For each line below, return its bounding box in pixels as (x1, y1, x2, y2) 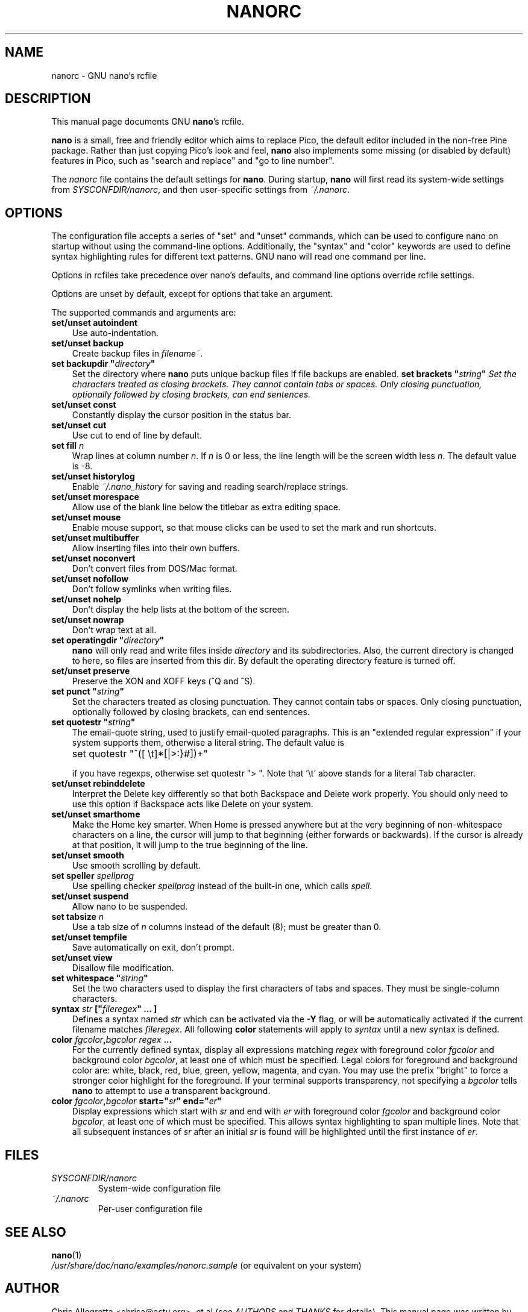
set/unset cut (51, 420, 107, 431)
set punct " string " (51, 686, 125, 697)
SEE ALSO (5, 1224, 66, 1240)
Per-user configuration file (98, 1204, 203, 1214)
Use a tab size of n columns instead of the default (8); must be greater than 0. (72, 922, 382, 932)
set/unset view (51, 952, 113, 963)
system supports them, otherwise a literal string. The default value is (72, 737, 344, 748)
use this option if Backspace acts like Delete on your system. (72, 799, 313, 810)
